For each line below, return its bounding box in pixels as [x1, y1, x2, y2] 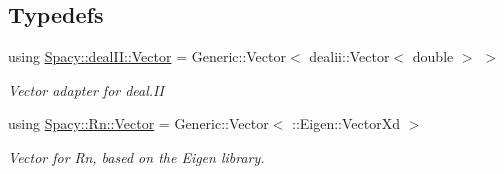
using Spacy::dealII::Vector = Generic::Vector [8, 46, 286, 67]
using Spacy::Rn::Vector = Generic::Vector [8, 113, 269, 134]
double [412, 46, 454, 67]
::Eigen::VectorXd [292, 113, 401, 134]
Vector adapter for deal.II [8, 79, 164, 100]
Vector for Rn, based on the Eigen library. [8, 146, 265, 167]
